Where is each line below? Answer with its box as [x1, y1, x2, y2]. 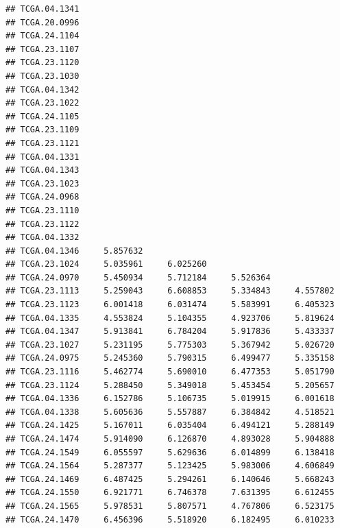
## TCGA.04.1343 [5, 165, 80, 176]
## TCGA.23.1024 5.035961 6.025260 [5, 259, 207, 269]
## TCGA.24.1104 [5, 31, 80, 41]
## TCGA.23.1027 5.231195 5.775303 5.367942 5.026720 [5, 339, 335, 350]
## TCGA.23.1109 [5, 125, 80, 135]
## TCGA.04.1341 [5, 4, 80, 14]
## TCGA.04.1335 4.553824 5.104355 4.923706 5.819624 [5, 313, 335, 323]
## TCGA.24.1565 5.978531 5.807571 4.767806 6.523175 [5, 501, 335, 511]
